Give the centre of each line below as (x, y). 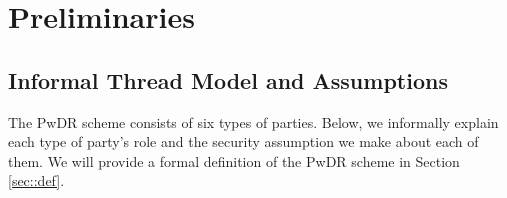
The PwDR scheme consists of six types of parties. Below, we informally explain (253, 121)
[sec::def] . (36, 180)
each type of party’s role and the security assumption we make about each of (243, 141)
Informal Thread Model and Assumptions (228, 79)
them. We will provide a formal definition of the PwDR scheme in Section (234, 160)
